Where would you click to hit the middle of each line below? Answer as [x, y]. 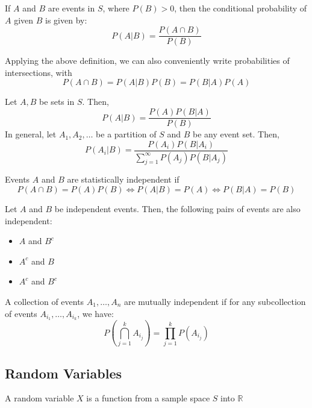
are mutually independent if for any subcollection [215, 301]
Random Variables [64, 373]
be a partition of [126, 134]
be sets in [57, 102]
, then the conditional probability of [241, 8]
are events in [71, 8]
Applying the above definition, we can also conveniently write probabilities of [147, 61]
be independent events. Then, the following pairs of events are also [177, 208]
